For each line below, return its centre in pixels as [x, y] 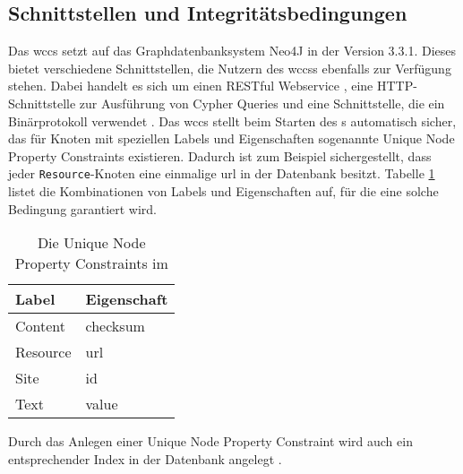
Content [41, 326]
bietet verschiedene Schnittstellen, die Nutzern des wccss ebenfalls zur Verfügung [230, 68]
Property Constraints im [91, 263]
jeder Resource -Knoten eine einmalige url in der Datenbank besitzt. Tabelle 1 [222, 173]
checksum [115, 326]
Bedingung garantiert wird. [83, 208]
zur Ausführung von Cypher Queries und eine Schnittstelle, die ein [262, 103]
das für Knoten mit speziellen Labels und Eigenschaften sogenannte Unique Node [231, 138]
